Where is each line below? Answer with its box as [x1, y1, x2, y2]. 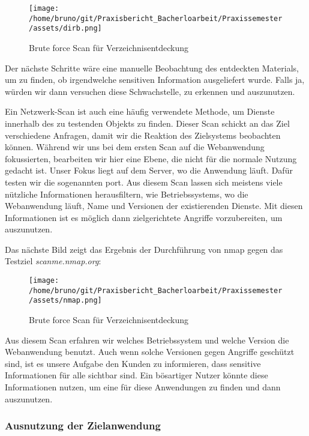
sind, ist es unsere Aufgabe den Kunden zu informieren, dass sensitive [5, 357, 261, 369]
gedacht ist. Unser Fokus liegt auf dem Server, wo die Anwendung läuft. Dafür [5, 164, 293, 177]
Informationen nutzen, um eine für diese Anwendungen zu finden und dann [5, 381, 281, 393]
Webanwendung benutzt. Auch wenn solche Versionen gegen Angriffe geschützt [5, 345, 295, 358]
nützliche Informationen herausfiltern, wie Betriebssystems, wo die [5, 187, 248, 200]
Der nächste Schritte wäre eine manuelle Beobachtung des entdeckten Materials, [5, 61, 299, 74]
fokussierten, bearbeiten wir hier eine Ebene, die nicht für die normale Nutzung [5, 152, 297, 165]
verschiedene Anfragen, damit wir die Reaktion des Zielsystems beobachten [5, 129, 281, 141]
